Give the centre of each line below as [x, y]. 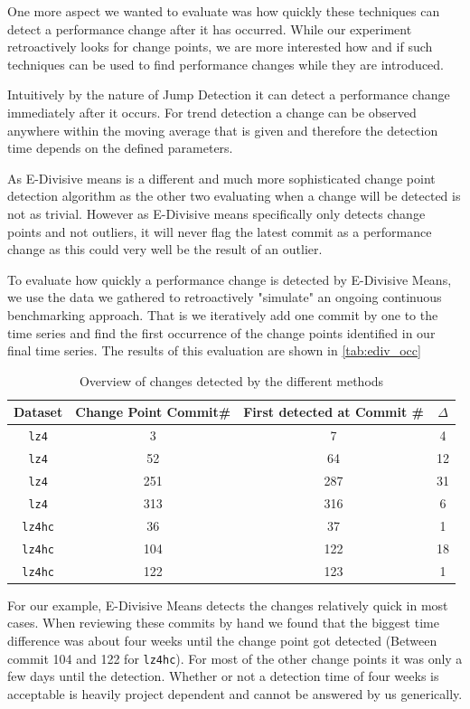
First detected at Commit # [334, 412]
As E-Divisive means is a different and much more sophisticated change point [221, 178]
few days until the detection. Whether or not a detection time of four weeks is [223, 676]
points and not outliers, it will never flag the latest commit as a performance [220, 231]
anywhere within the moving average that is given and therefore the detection [223, 130]
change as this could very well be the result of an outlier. [165, 249]
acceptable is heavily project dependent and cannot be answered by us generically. [235, 693]
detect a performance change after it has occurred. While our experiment [210, 28]
